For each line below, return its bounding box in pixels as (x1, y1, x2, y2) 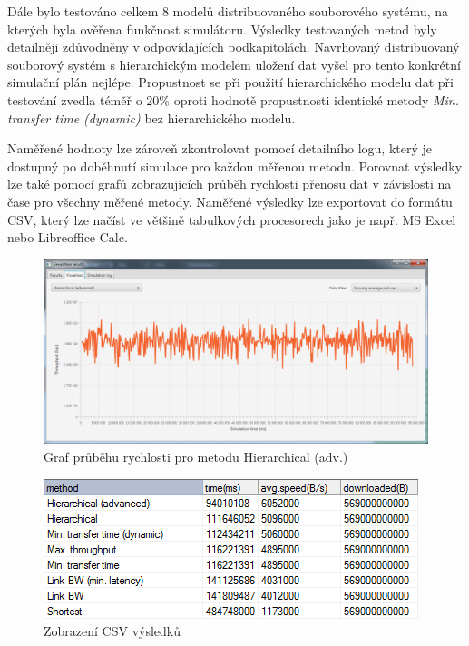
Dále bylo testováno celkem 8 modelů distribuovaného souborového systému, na (7, 2, 448, 20)
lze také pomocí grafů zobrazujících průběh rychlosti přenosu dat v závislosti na (7, 174, 452, 193)
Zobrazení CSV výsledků (44, 622, 181, 641)
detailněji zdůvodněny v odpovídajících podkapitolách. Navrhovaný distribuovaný (7, 37, 460, 56)
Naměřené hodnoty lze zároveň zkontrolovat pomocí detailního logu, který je (7, 139, 432, 158)
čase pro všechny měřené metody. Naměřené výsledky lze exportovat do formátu (7, 191, 453, 210)
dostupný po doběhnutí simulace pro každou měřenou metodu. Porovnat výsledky (7, 156, 463, 175)
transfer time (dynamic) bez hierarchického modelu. (7, 108, 296, 127)
